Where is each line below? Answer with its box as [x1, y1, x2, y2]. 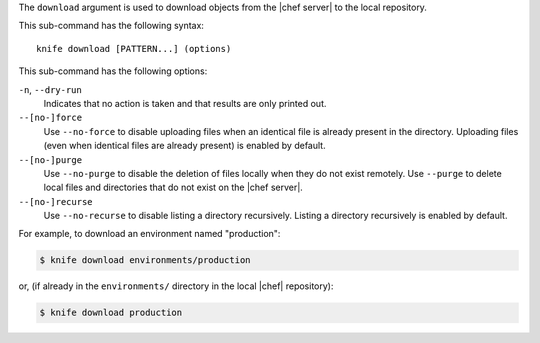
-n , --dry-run [18, 83, 82, 95]
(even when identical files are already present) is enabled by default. [43, 140, 326, 152]
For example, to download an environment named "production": [18, 228, 281, 240]
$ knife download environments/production [39, 255, 251, 266]
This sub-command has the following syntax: [18, 20, 205, 32]
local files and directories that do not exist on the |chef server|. [43, 181, 304, 194]
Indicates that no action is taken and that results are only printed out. [43, 97, 327, 109]
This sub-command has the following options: [18, 65, 208, 77]
